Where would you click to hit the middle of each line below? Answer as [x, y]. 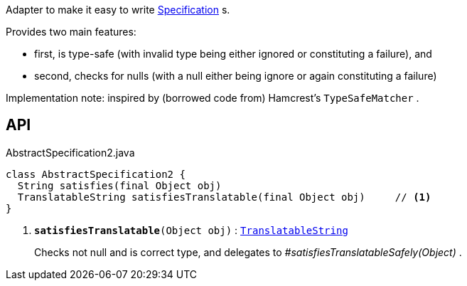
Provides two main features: [71, 32]
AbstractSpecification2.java [70, 152]
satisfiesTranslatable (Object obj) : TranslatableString [191, 230]
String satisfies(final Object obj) [119, 185]
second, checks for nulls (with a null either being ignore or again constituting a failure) [236, 76]
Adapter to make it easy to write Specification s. [118, 10]
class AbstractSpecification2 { [96, 174]
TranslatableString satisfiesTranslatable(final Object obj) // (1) [224, 197]
